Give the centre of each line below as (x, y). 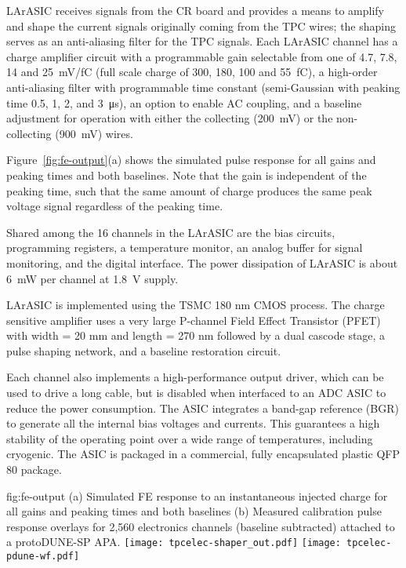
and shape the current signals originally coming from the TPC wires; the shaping (201, 25)
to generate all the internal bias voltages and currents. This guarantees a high (193, 423)
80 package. (34, 470)
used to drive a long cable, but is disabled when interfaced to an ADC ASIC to (196, 393)
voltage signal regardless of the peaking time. (115, 206)
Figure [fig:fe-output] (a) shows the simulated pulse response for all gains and (191, 160)
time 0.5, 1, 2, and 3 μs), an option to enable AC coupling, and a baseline (184, 102)
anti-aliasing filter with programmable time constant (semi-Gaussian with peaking (203, 87)
